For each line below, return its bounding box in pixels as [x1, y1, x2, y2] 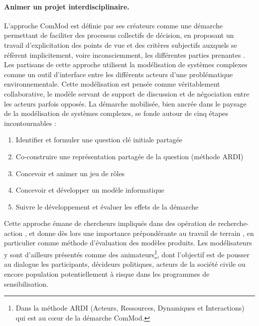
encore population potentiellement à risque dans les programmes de [4, 268, 210, 279]
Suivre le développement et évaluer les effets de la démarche [15, 201, 199, 212]
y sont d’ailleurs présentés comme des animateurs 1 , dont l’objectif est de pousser [4, 248, 250, 259]
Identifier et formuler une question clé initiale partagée [15, 134, 183, 145]
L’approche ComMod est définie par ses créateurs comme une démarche [4, 20, 223, 30]
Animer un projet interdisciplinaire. [4, 1, 129, 11]
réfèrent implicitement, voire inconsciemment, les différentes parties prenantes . [4, 49, 245, 60]
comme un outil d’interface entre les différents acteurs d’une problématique [4, 69, 233, 79]
